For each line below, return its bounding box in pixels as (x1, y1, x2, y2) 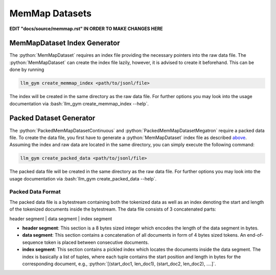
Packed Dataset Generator (9, 114, 96, 123)
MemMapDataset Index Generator (9, 39, 120, 48)
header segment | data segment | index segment (9, 215, 112, 222)
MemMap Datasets (9, 8, 92, 19)
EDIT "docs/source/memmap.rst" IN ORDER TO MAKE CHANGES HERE (9, 26, 163, 32)
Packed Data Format (9, 188, 61, 195)
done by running (9, 66, 44, 73)
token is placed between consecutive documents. (44, 239, 149, 245)
